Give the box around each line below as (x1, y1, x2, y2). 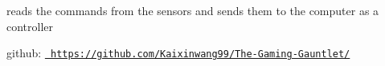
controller (6, 17, 54, 34)
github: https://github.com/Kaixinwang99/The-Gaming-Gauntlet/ (6, 45, 350, 61)
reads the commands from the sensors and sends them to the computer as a (6, 2, 379, 18)
